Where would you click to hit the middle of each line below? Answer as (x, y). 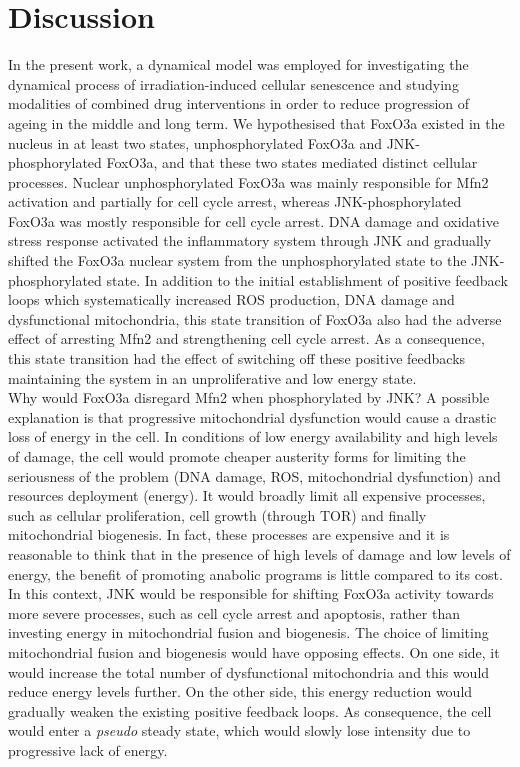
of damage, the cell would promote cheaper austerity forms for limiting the (237, 456)
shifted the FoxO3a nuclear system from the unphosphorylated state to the (237, 260)
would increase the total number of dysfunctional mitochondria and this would (249, 671)
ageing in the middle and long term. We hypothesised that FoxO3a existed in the (256, 122)
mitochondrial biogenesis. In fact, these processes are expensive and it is (229, 534)
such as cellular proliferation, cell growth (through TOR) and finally (217, 514)
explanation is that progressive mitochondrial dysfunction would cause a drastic (252, 416)
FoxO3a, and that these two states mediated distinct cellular (292, 162)
